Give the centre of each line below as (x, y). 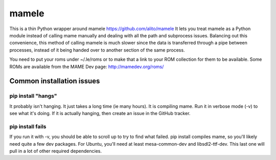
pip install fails (28, 126)
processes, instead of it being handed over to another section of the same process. (97, 50)
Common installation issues (55, 81)
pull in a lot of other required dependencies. (56, 151)
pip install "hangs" (33, 96)
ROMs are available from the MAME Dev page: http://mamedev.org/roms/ (87, 66)
